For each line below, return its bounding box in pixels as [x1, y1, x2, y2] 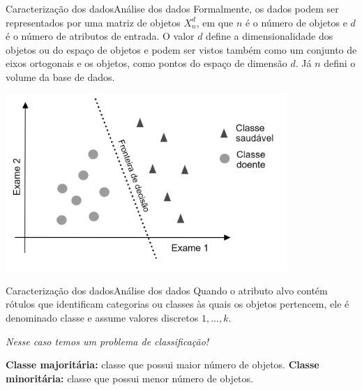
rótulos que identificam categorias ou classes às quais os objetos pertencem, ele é [6, 297, 349, 311]
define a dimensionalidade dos [206, 29, 333, 43]
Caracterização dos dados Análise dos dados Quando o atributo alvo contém [6, 283, 328, 297]
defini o [324, 56, 356, 70]
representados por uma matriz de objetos [6, 15, 181, 29]
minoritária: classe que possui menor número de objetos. [6, 370, 253, 385]
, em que [196, 15, 234, 29]
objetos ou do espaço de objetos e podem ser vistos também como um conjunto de [6, 42, 357, 57]
